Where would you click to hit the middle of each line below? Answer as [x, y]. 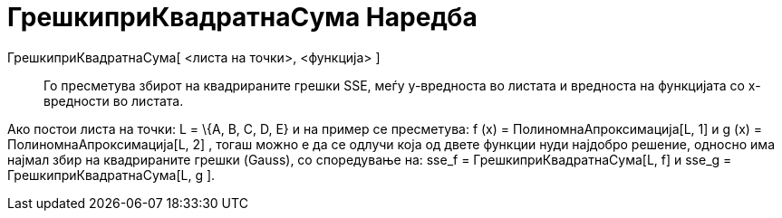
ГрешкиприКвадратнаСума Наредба [242, 17]
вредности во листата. [114, 100]
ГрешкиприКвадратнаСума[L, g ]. [111, 175]
